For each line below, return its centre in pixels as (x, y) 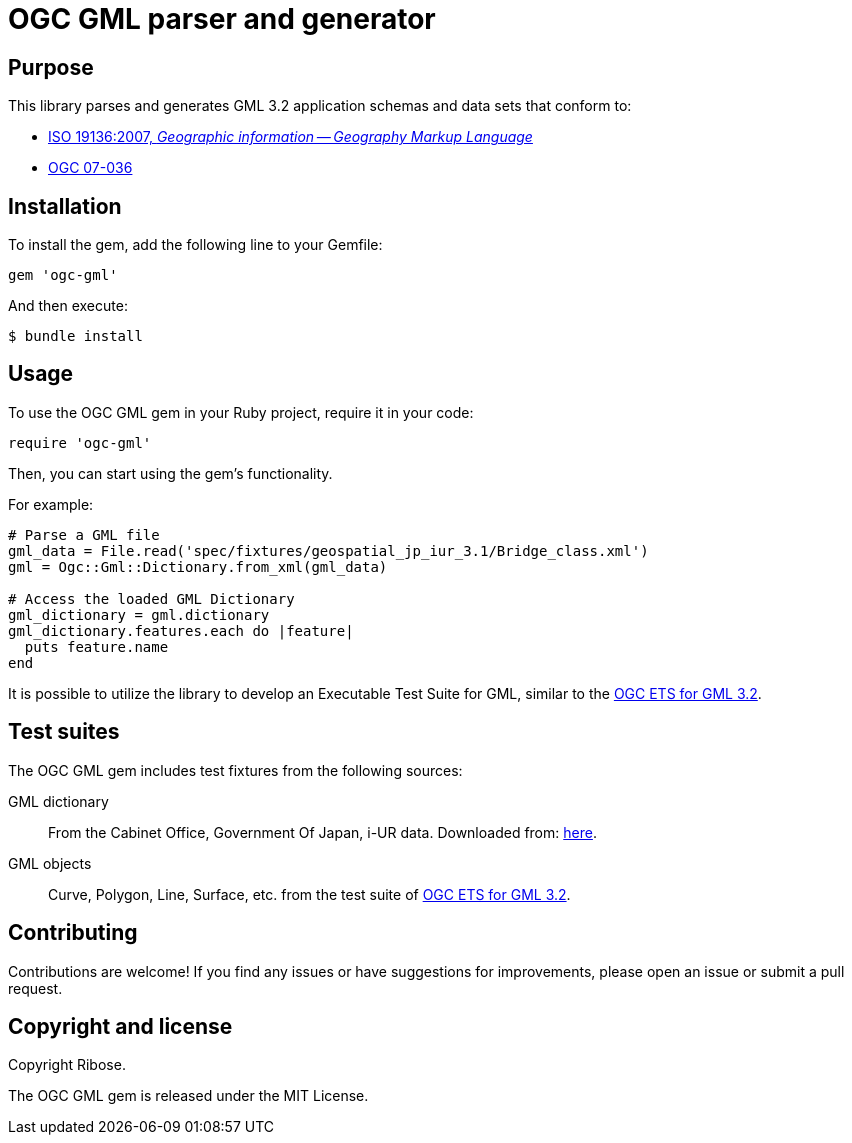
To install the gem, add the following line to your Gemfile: (195, 245)
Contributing (73, 933)
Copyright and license (120, 1026)
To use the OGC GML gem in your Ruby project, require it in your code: (241, 412)
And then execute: (68, 306)
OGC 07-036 (90, 168)
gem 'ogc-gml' (63, 275)
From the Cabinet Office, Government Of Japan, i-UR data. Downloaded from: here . (322, 832)
